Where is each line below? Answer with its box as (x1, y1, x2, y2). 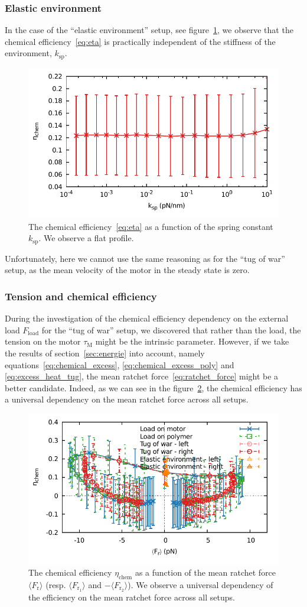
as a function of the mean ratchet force (135, 566, 276, 579)
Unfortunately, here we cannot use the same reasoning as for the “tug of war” (5, 252, 285, 264)
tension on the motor (5, 335, 81, 348)
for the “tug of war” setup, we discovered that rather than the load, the (41, 323, 301, 336)
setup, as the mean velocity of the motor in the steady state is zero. (5, 264, 250, 276)
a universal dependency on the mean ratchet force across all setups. (5, 393, 249, 405)
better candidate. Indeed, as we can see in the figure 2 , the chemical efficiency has (5, 381, 302, 394)
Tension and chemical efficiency (5, 289, 157, 303)
